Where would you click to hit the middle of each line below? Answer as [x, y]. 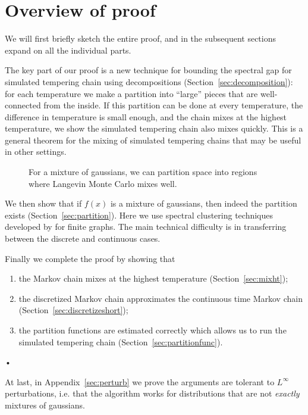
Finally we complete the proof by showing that [90, 258]
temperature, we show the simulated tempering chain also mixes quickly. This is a [154, 128]
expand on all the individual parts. [68, 50]
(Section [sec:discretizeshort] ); [73, 310]
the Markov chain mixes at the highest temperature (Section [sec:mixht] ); [153, 278]
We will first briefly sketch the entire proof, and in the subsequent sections [141, 38]
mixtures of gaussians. [45, 405]
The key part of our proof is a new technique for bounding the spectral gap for [148, 70]
